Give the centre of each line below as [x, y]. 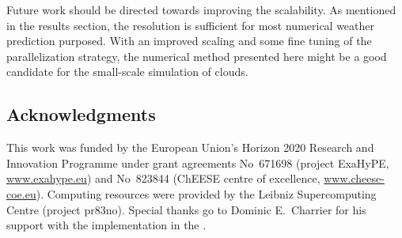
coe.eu [21, 193]
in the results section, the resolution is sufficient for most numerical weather [191, 25]
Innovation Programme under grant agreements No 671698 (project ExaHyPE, [198, 162]
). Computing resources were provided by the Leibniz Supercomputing [206, 193]
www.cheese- [354, 178]
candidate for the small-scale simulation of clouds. [127, 72]
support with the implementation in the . [106, 225]
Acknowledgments [81, 114]
